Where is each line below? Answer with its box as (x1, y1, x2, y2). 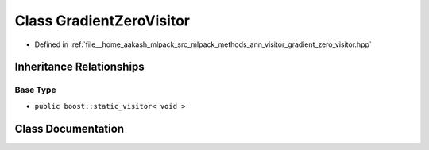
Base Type (14, 84, 56, 95)
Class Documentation (14, 121, 125, 135)
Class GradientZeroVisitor (14, 12, 191, 29)
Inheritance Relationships (14, 60, 145, 74)
